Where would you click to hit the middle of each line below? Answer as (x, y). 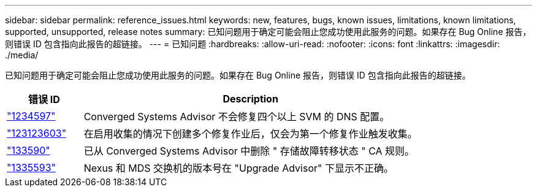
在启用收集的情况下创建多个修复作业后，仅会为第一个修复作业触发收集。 (250, 134)
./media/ (22, 55)
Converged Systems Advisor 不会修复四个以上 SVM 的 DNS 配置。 (237, 117)
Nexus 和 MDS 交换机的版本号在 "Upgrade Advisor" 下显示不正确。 (238, 168)
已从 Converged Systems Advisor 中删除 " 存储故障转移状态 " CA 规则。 (249, 151)
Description (250, 99)
